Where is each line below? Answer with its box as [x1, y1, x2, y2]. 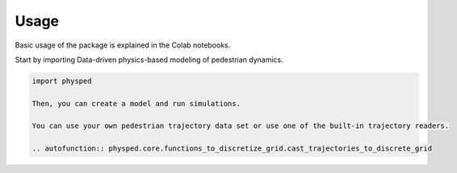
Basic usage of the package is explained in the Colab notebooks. [15, 40, 231, 50]
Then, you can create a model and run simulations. [31, 99, 241, 108]
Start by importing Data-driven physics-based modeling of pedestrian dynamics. [15, 55, 283, 64]
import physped [31, 76, 92, 85]
